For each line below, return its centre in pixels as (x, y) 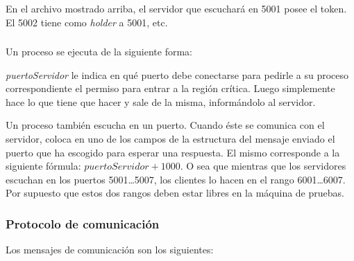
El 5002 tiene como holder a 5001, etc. (87, 22)
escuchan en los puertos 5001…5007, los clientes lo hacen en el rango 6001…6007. (176, 179)
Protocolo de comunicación (83, 223)
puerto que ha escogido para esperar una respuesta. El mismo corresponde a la (173, 152)
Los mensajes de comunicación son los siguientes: (110, 250)
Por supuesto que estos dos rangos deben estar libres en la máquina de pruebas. (175, 193)
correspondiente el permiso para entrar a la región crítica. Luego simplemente (170, 88)
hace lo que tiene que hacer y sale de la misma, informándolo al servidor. (161, 101)
